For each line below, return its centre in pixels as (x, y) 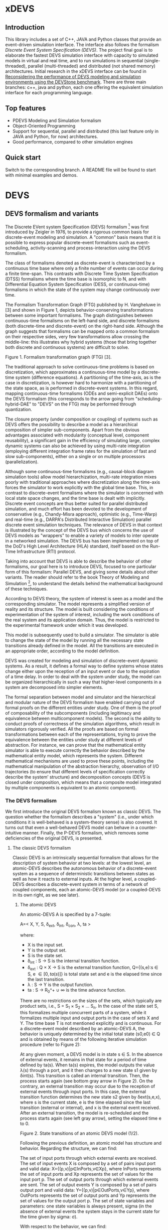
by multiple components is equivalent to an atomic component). (71, 787)
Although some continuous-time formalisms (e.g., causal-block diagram (79, 472)
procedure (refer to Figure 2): (50, 1045)
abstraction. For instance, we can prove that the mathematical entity (76, 745)
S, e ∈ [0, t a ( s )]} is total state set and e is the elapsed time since (95, 974)
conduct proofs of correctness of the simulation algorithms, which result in (82, 724)
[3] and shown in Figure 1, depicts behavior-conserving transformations (79, 310)
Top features (26, 108)
